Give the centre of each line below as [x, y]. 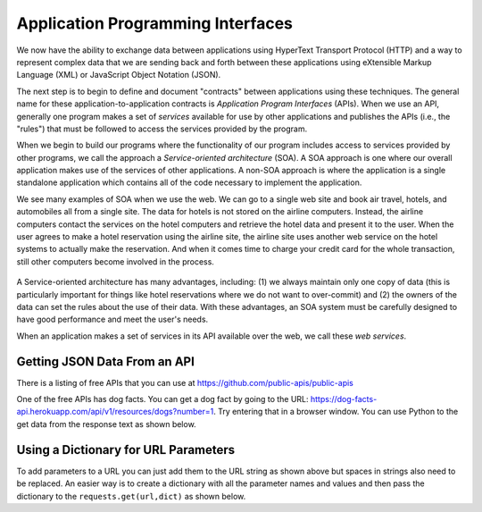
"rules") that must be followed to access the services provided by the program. [162, 129]
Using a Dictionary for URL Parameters [126, 450]
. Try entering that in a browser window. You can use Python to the [336, 412]
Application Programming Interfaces [155, 23]
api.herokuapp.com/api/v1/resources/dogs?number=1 [115, 412]
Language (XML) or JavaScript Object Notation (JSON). [119, 75]
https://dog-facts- [344, 399]
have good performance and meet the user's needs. [112, 319]
